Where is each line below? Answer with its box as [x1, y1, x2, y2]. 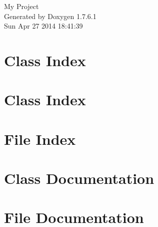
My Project [4, 1, 39, 11]
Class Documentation [4, 168, 154, 188]
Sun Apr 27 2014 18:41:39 [4, 21, 83, 31]
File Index [4, 128, 76, 149]
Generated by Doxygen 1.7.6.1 [4, 11, 96, 21]
